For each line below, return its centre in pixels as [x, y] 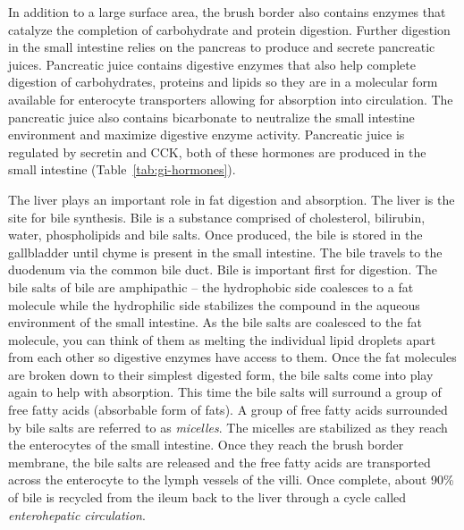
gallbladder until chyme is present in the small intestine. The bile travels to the [225, 252]
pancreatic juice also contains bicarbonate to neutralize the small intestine [211, 117]
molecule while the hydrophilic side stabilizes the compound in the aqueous [214, 304]
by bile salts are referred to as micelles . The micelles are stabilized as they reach [228, 427]
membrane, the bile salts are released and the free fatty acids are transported [219, 462]
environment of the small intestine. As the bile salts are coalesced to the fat [215, 322]
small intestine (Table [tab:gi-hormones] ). [122, 169]
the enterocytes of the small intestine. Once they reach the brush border [206, 445]
